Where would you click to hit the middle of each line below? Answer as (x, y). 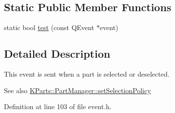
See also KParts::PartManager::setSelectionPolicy (78, 90)
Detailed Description (57, 54)
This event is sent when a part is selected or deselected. (87, 74)
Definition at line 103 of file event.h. (58, 106)
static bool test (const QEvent (49, 27)
